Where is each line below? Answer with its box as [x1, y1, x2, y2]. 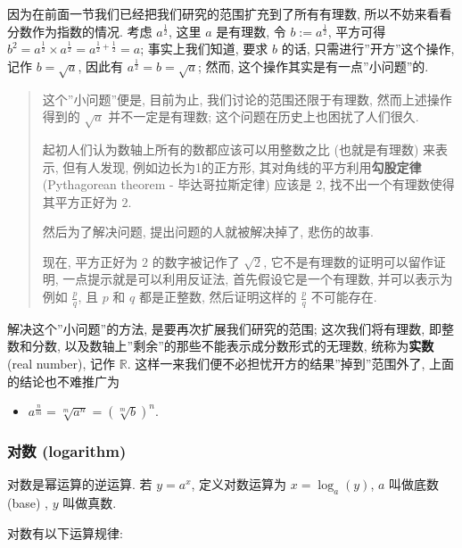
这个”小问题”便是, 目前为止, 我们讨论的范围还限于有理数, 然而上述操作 [42, 89, 452, 108]
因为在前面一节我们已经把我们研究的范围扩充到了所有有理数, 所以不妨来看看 [7, 4, 452, 22]
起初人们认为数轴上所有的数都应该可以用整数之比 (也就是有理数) [42, 139, 419, 158]
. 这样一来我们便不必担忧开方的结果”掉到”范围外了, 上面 [127, 354, 454, 373]
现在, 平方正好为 [42, 252, 138, 270]
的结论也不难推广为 [7, 371, 120, 390]
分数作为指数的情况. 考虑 [7, 21, 153, 40]
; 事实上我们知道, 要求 [140, 39, 268, 58]
